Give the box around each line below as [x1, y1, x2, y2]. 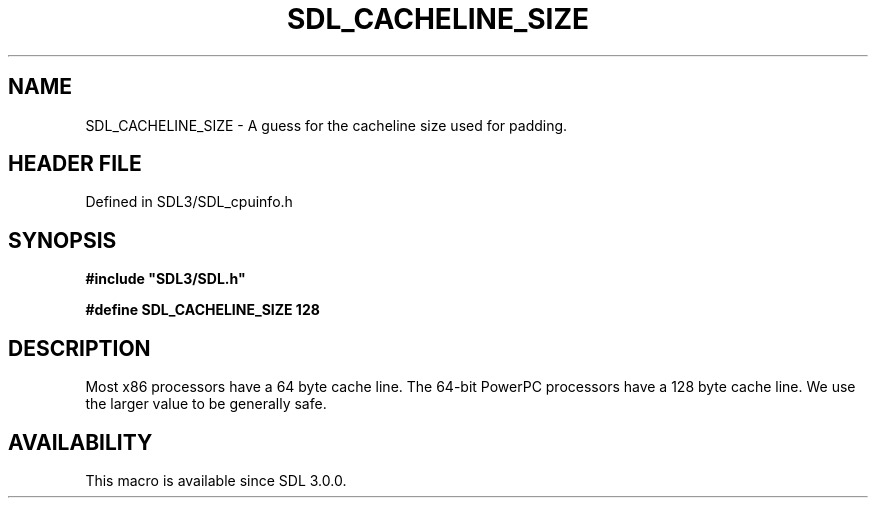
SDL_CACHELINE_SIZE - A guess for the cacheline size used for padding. [85, 116, 568, 134]
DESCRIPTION [8, 335, 151, 361]
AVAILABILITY [8, 429, 153, 455]
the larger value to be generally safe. [85, 395, 327, 413]
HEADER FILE [8, 151, 142, 177]
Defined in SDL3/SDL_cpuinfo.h [85, 193, 293, 211]
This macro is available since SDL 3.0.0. [85, 471, 347, 489]
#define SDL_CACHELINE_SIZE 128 [85, 301, 320, 319]
